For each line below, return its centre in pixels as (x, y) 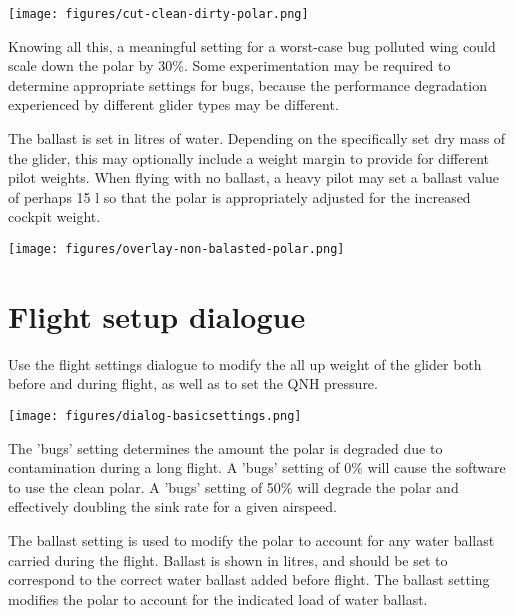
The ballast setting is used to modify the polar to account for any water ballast (251, 540)
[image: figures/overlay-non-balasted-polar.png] (176, 249)
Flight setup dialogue (157, 315)
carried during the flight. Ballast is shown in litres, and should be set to (228, 559)
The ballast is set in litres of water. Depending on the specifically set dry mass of (257, 138)
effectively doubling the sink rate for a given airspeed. (172, 506)
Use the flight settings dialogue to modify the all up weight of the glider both (245, 363)
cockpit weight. (54, 216)
